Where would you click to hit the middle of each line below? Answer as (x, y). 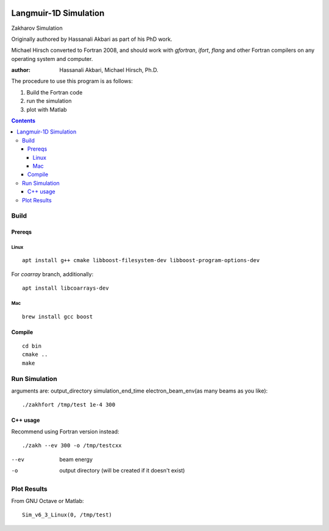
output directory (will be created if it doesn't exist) (122, 470)
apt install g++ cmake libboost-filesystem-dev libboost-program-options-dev (141, 260)
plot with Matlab (47, 109)
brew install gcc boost (58, 316)
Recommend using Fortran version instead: (65, 431)
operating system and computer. (52, 59)
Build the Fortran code (55, 92)
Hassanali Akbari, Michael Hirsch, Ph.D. (109, 70)
